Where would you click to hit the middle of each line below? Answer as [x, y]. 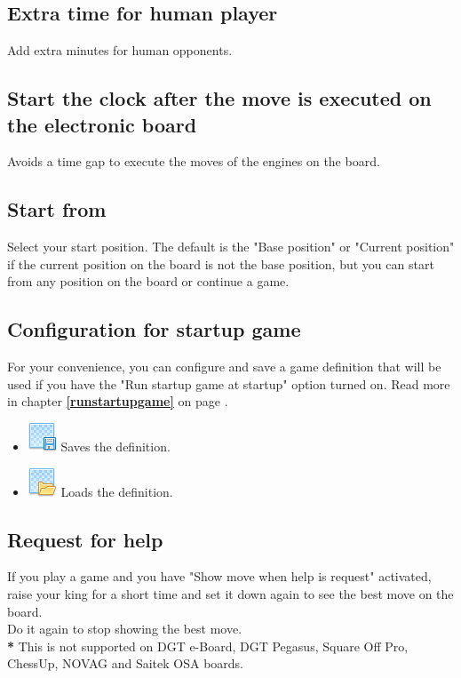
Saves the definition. [115, 446]
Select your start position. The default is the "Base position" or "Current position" [231, 247]
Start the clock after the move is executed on [219, 98]
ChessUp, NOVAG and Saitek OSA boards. [125, 663]
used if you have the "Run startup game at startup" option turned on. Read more [229, 383]
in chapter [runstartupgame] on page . [118, 401]
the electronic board [102, 124]
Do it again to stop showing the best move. [125, 629]
